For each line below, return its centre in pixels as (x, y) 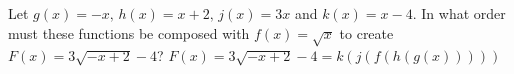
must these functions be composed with (129, 32)
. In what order (459, 13)
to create (366, 32)
